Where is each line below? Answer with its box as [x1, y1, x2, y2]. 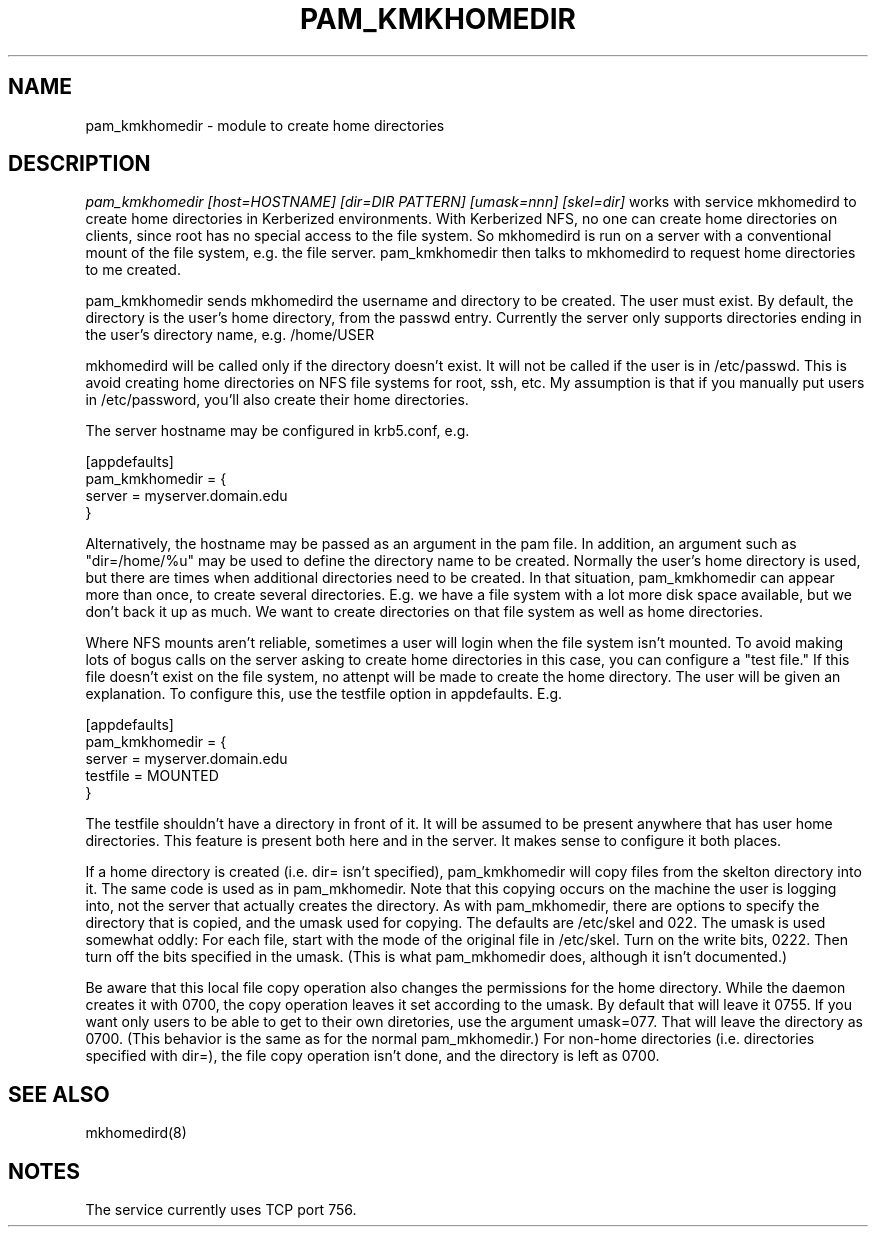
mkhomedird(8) [85, 1124, 187, 1142]
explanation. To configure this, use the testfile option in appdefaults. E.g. [85, 685, 563, 703]
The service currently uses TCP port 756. [85, 1201, 357, 1219]
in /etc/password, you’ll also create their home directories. [85, 391, 469, 409]
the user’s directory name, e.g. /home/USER [85, 326, 375, 344]
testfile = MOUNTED [85, 767, 219, 785]
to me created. [85, 261, 181, 279]
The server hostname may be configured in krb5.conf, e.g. [85, 422, 470, 440]
